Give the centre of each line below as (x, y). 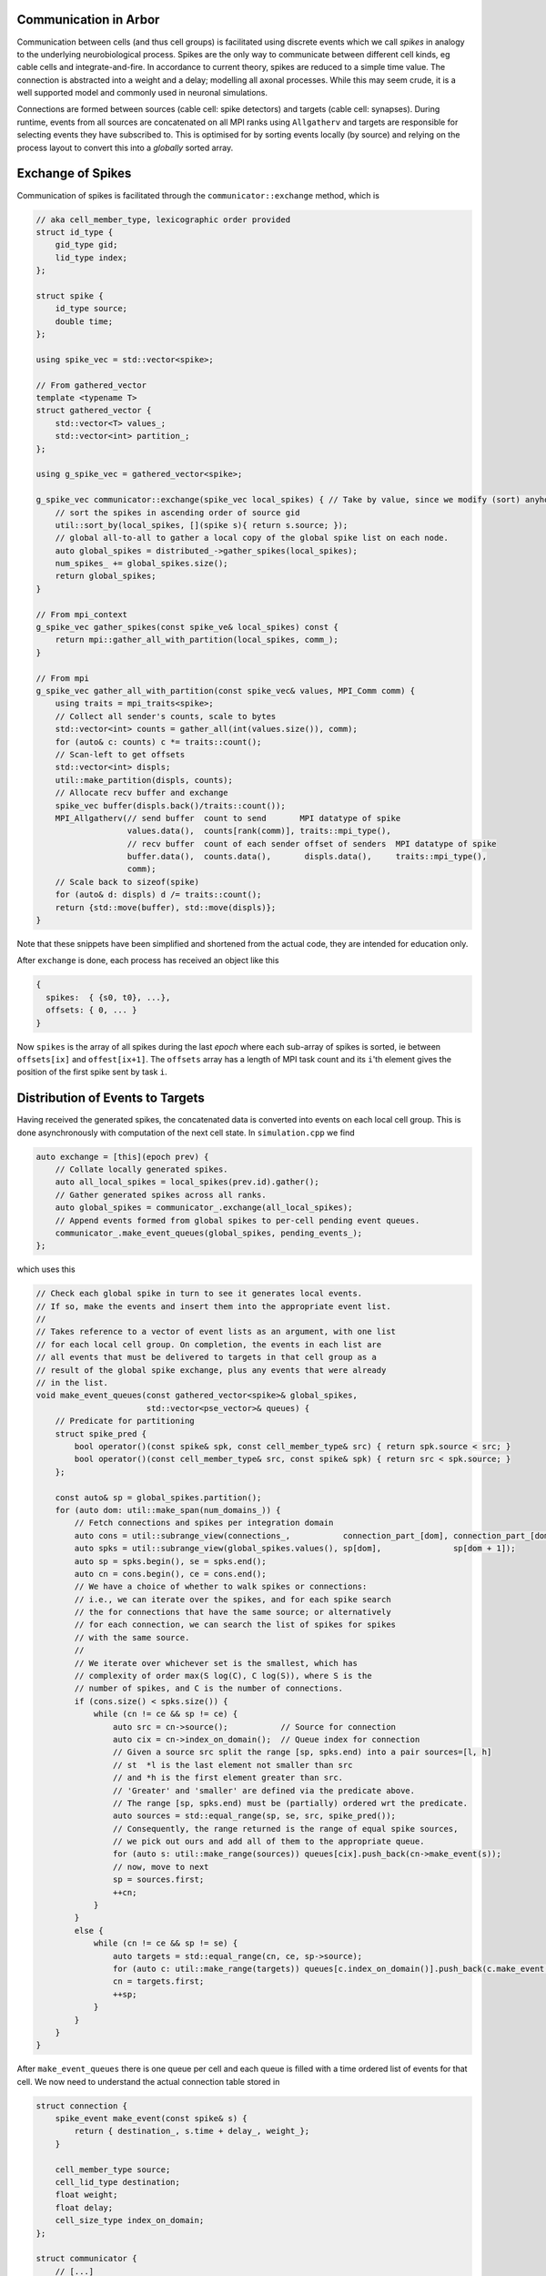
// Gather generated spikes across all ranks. (161, 1194)
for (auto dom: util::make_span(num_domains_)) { (168, 1510)
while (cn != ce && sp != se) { (166, 1943)
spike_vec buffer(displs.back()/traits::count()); (170, 805)
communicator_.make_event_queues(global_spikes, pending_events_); (209, 1233)
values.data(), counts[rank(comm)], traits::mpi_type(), (259, 831)
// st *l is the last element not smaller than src (233, 1765)
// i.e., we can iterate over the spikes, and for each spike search (233, 1599)
